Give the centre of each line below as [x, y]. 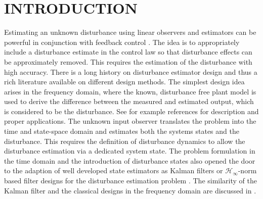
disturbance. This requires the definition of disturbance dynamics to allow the [125, 141]
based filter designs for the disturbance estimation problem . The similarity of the [130, 181]
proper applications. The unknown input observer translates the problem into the [130, 121]
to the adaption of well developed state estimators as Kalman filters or [114, 170]
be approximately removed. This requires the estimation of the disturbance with [128, 61]
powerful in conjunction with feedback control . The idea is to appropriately [122, 42]
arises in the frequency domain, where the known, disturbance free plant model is [130, 91]
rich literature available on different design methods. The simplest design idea [124, 82]
